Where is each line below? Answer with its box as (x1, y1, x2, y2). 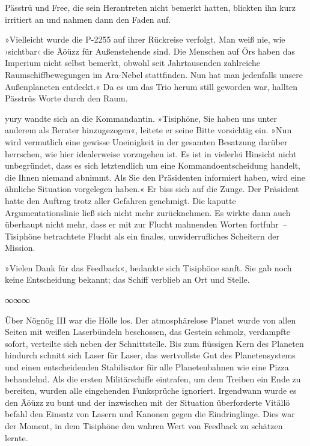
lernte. (5, 431, 28, 444)
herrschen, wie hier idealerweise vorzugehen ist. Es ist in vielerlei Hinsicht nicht (5, 147, 297, 160)
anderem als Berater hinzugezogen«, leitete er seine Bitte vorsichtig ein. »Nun (5, 124, 292, 136)
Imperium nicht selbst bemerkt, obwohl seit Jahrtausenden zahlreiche (5, 56, 260, 69)
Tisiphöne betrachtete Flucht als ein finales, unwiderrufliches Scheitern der (5, 229, 279, 242)
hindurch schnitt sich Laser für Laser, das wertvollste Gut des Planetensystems (5, 349, 296, 361)
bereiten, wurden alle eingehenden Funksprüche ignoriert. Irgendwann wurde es (5, 384, 297, 397)
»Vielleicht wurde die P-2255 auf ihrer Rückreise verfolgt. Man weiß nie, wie (5, 33, 285, 46)
